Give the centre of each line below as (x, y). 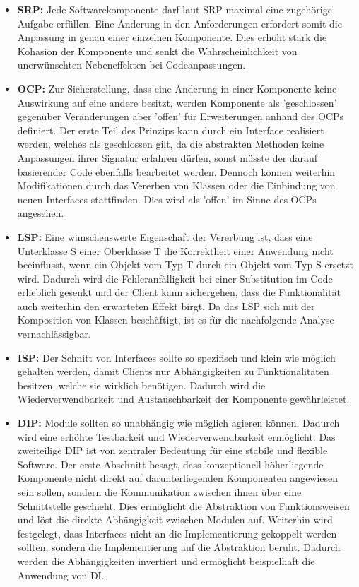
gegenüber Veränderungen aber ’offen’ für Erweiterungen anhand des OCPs (181, 116)
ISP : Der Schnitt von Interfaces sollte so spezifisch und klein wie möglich (176, 357)
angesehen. (41, 213)
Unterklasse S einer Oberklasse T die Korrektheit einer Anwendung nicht (175, 250)
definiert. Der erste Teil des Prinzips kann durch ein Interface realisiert (171, 130)
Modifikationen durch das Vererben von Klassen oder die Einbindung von (176, 185)
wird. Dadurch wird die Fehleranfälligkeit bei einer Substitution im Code (175, 278)
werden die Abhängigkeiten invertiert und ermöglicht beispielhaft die (166, 561)
